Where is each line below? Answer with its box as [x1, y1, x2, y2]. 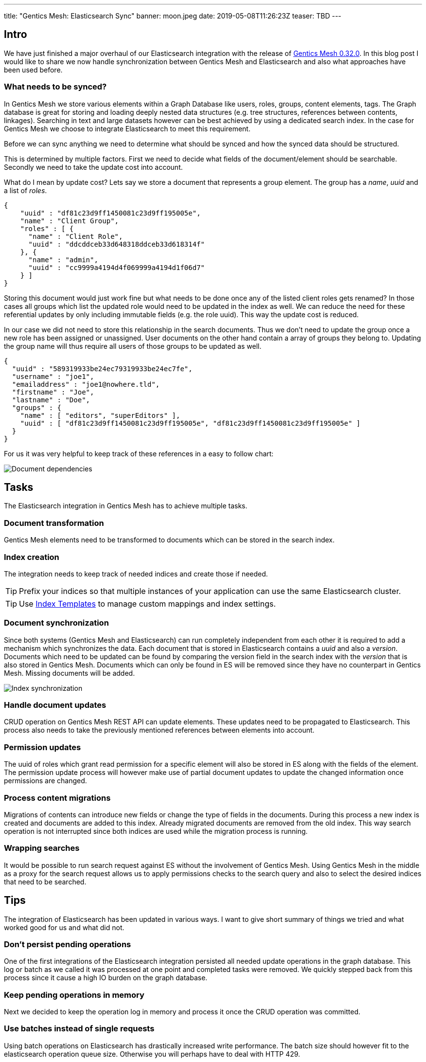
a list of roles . [4, 186, 47, 195]
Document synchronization [4, 618, 109, 628]
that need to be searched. [4, 877, 87, 886]
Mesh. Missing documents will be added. [4, 668, 135, 677]
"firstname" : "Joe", [12, 388, 94, 396]
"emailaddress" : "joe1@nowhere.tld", [12, 380, 160, 388]
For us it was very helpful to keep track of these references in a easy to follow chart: [4, 449, 274, 458]
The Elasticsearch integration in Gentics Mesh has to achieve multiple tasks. [4, 502, 248, 510]
